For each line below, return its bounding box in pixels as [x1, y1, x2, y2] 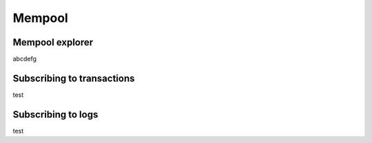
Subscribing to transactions [12, 72, 135, 84]
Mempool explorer [12, 36, 94, 48]
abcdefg [12, 55, 37, 63]
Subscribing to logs [12, 109, 99, 120]
